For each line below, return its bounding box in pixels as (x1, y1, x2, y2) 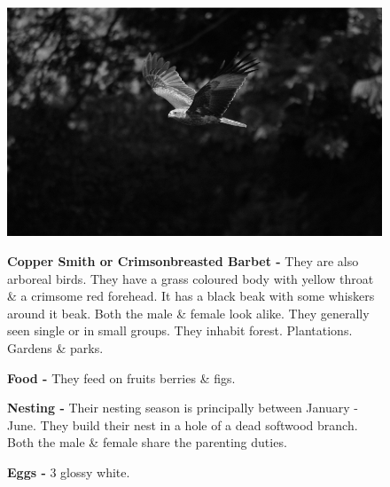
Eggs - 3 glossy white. (7, 463, 130, 481)
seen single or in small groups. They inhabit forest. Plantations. (7, 321, 353, 340)
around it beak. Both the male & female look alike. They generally (7, 303, 370, 322)
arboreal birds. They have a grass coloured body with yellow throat (7, 269, 374, 287)
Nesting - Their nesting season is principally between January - (7, 398, 358, 417)
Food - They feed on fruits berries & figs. (7, 368, 236, 387)
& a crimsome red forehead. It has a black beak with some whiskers (7, 287, 375, 305)
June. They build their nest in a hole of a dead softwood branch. (7, 415, 358, 434)
